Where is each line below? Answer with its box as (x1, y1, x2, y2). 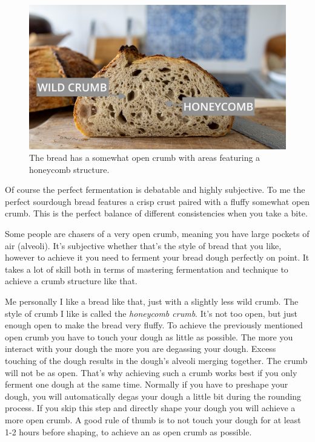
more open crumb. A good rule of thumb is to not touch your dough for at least (5, 413, 301, 426)
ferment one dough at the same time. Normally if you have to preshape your (5, 378, 288, 391)
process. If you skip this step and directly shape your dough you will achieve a (5, 401, 296, 414)
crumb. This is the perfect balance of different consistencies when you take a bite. (5, 207, 308, 219)
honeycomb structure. (29, 163, 110, 175)
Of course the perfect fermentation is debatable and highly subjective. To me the (5, 183, 305, 196)
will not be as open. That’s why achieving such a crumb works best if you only (5, 366, 297, 379)
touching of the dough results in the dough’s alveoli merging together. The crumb (5, 354, 308, 366)
